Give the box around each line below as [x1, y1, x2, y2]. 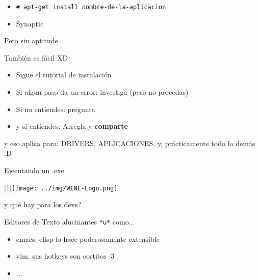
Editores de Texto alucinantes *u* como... [4, 216, 135, 227]
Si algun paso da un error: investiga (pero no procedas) [16, 87, 189, 97]
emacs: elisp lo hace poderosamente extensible [16, 233, 160, 244]
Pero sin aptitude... [4, 35, 64, 46]
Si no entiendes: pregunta [16, 103, 95, 114]
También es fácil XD [4, 52, 68, 63]
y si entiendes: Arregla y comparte [16, 121, 128, 131]
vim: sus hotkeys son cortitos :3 [16, 250, 115, 261]
